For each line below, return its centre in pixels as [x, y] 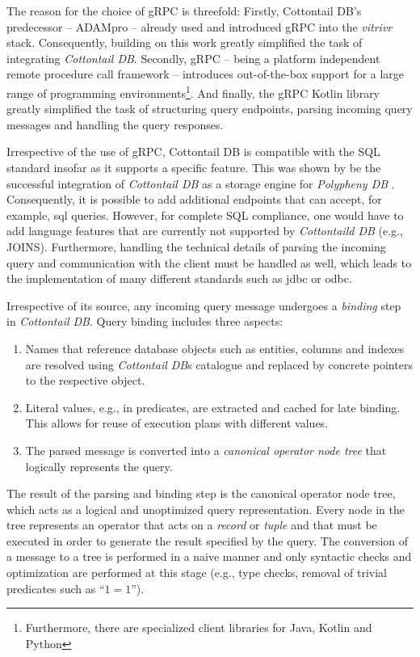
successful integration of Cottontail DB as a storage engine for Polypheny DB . [201, 183]
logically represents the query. [99, 466]
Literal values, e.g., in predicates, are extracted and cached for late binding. [213, 407]
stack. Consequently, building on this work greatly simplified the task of [185, 42]
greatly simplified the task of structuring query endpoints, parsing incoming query [210, 109]
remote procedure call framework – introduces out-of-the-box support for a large [206, 74]
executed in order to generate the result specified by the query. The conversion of [208, 540]
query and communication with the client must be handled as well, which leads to [209, 262]
